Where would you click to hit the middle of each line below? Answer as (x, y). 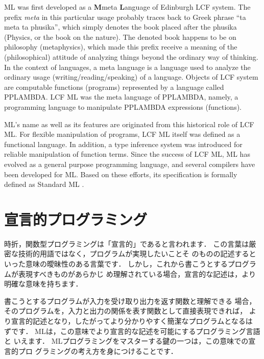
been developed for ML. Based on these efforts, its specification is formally (121, 174)
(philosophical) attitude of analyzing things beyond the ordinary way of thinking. (131, 56)
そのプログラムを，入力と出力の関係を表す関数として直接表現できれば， (126, 311)
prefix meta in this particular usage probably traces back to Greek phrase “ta (125, 17)
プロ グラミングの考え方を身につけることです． (98, 351)
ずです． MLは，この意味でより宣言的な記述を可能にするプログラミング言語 (132, 331)
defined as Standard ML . (44, 184)
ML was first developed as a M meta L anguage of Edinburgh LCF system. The (127, 7)
